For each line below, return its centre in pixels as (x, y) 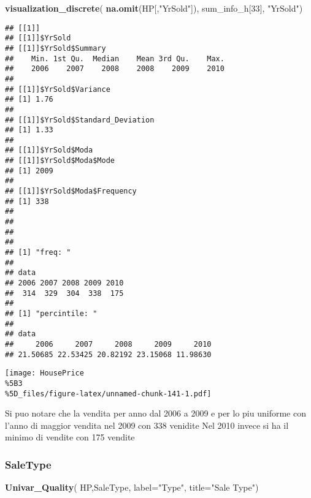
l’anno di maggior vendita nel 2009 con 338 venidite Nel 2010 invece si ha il (147, 425)
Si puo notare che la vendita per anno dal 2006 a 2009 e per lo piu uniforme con (155, 413)
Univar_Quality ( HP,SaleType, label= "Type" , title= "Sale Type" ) (132, 487)
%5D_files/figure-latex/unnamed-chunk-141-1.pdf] (108, 394)
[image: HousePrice (44, 373)
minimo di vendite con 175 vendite (70, 437)
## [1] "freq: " (38, 253)
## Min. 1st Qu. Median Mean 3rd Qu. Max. (115, 58)
